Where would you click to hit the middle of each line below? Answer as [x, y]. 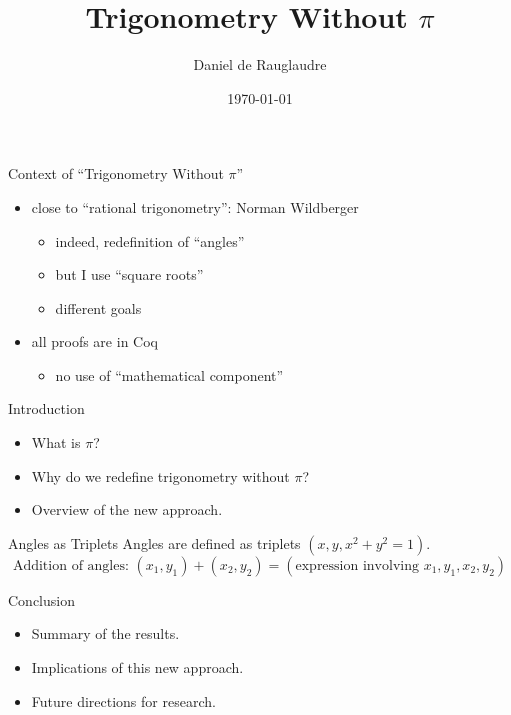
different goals [98, 307]
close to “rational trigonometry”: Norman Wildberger [195, 206]
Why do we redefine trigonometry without [160, 475]
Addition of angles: [70, 565]
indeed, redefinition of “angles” [150, 240]
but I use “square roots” [129, 274]
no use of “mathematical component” [169, 374]
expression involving [357, 565]
